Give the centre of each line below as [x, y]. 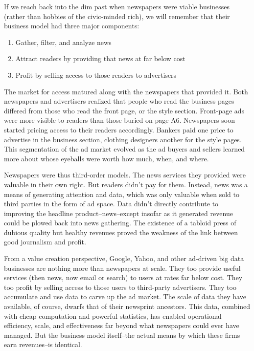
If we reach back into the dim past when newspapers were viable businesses [117, 6]
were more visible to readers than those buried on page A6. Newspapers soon [119, 120]
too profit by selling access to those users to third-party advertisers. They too [120, 287]
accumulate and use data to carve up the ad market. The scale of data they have [125, 296]
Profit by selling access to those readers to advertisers [96, 75]
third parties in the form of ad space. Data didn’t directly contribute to [111, 204]
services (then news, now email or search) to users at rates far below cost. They [123, 277]
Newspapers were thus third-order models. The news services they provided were [125, 175]
